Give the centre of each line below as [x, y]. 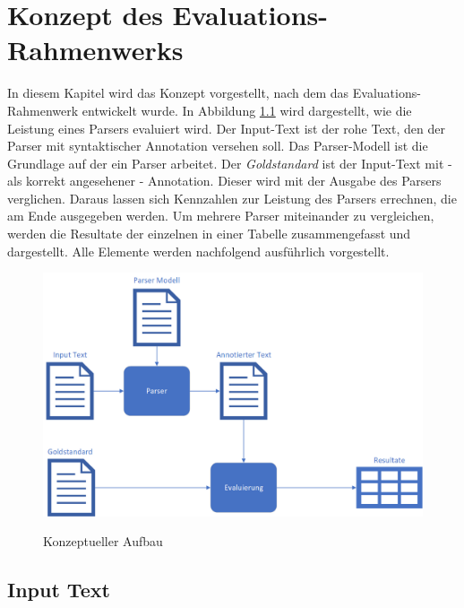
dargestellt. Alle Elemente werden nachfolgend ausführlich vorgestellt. [198, 251]
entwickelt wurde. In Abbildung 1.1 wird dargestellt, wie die [247, 110]
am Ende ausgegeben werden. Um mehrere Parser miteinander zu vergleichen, [221, 216]
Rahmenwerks [95, 50]
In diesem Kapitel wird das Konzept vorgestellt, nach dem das [178, 93]
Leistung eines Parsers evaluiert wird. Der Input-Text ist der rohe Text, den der [226, 128]
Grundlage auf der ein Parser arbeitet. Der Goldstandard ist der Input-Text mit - [230, 163]
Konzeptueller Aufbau [103, 541]
